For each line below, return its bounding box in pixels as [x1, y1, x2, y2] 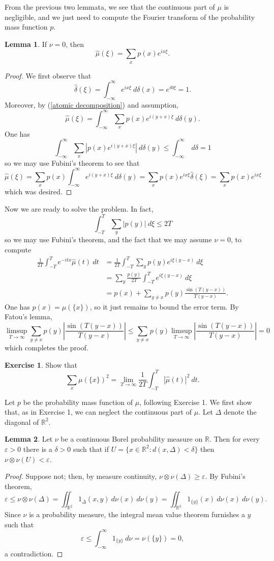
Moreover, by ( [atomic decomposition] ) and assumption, [5, 99, 179, 110]
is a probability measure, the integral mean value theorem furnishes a [29, 509, 245, 520]
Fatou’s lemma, [5, 311, 52, 322]
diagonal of [5, 416, 39, 427]
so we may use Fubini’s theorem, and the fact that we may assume [5, 234, 212, 245]
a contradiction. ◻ [5, 548, 63, 558]
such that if [73, 443, 109, 454]
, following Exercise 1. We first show [139, 396, 252, 407]
